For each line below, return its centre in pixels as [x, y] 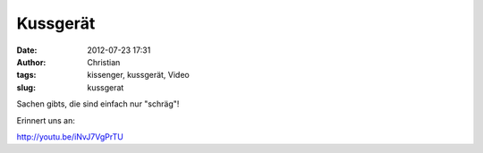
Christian [104, 62]
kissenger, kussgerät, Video [138, 75]
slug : [26, 87]
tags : [26, 75]
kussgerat [106, 87]
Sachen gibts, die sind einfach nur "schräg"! [98, 104]
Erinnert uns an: [46, 120]
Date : [27, 50]
